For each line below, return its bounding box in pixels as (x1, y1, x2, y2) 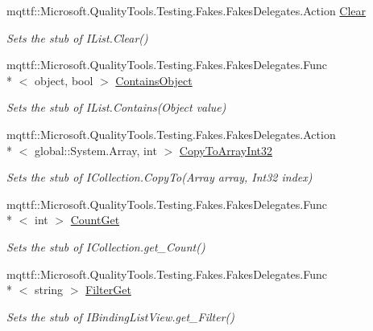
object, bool (34, 72, 93, 88)
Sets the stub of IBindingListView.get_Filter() (6, 308, 234, 325)
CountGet (70, 211, 120, 228)
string (34, 281, 64, 298)
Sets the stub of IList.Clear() (6, 29, 148, 46)
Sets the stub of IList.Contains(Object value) (6, 99, 226, 116)
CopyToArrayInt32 (179, 141, 273, 158)
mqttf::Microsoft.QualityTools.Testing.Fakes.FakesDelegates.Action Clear (6, 2, 367, 18)
